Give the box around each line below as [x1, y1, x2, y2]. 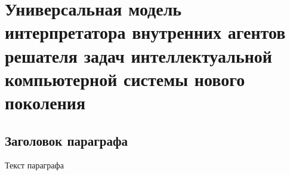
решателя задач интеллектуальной [5, 43, 272, 67]
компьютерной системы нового [5, 66, 245, 91]
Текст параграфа [5, 159, 64, 171]
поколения [5, 90, 86, 114]
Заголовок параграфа [5, 131, 128, 149]
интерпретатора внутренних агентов [5, 20, 286, 44]
